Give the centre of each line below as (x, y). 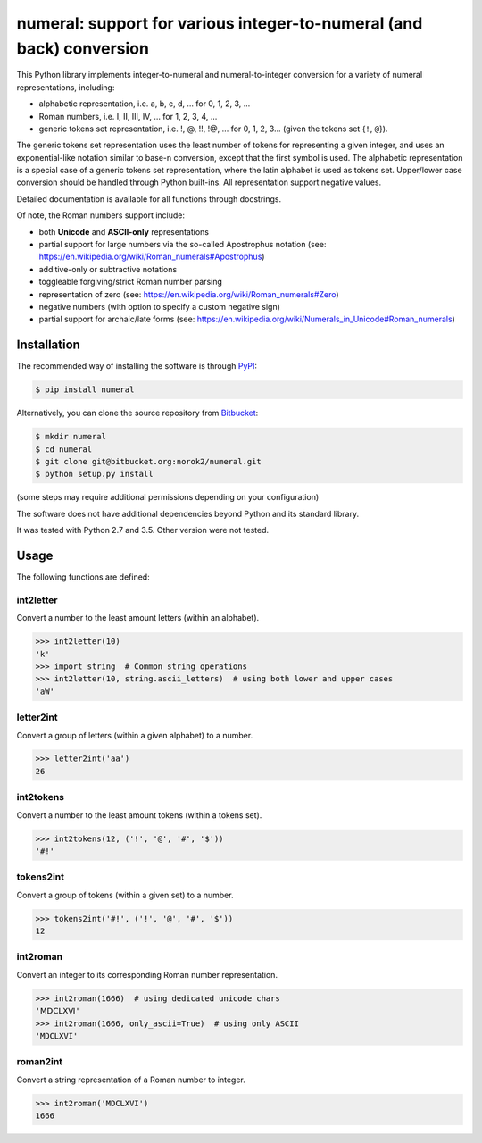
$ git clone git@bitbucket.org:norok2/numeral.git (149, 462)
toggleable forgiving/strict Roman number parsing (131, 282)
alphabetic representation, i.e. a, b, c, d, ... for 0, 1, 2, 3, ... (145, 104)
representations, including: (66, 87)
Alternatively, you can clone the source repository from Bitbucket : (137, 413)
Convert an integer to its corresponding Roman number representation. (147, 974)
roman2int (39, 1062)
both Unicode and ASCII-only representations (124, 231)
